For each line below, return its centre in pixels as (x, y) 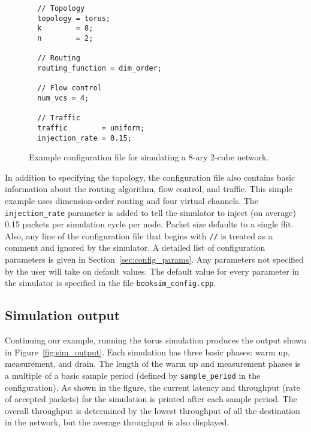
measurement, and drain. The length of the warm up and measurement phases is (153, 363)
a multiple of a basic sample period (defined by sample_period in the (133, 375)
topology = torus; (74, 18)
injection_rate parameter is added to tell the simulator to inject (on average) (150, 212)
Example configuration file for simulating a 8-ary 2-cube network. (149, 157)
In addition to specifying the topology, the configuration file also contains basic (150, 177)
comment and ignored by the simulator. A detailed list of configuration (135, 247)
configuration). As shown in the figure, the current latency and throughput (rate (153, 387)
